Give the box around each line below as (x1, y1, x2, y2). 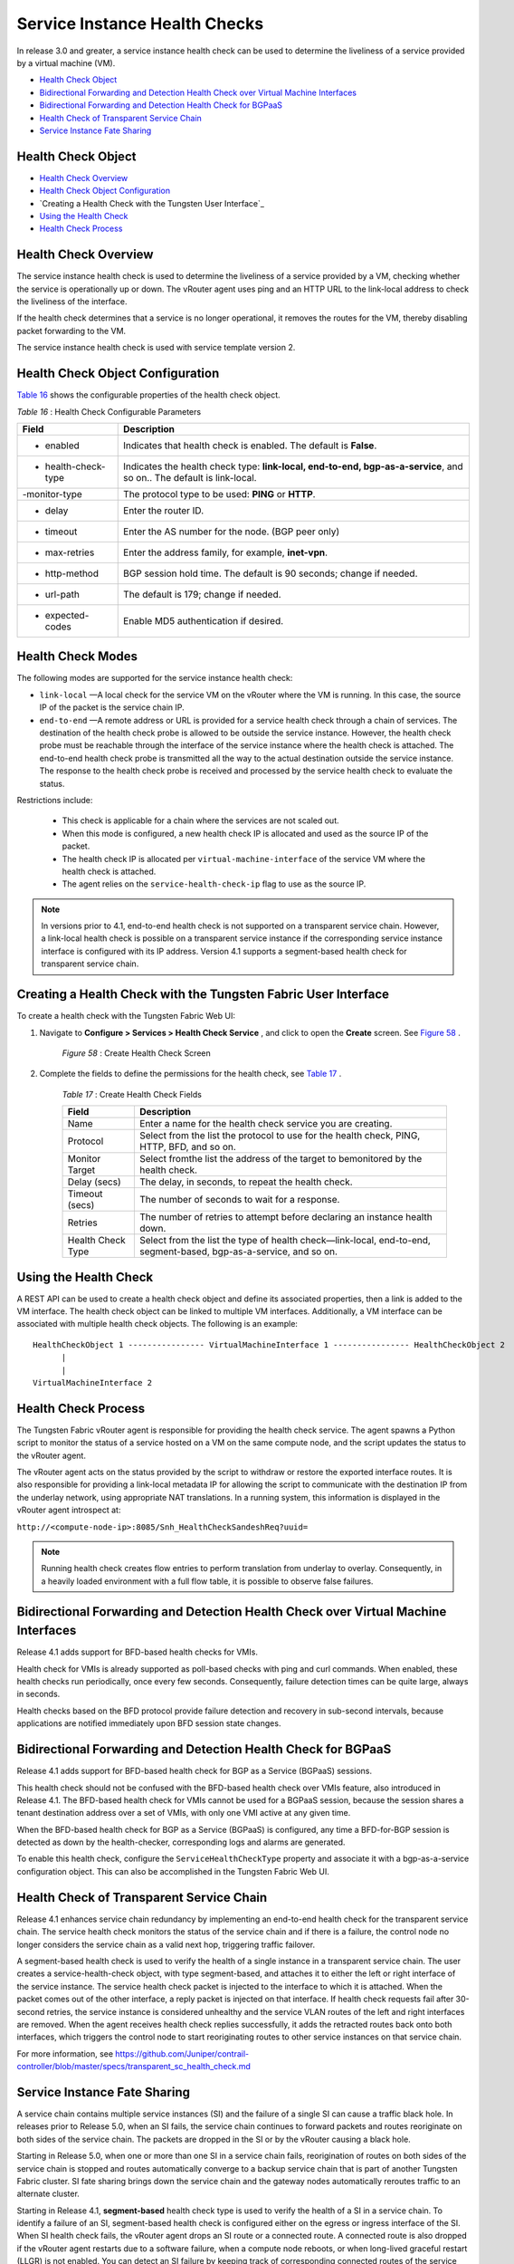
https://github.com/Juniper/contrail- (114, 2048, 249, 2059)
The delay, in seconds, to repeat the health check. (139, 1175, 353, 1188)
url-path (44, 588, 81, 600)
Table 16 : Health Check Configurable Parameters (16, 406, 202, 417)
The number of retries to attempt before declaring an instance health (139, 1211, 433, 1223)
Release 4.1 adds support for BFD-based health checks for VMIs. (16, 1646, 258, 1657)
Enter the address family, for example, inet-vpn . (123, 546, 328, 559)
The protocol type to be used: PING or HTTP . (123, 487, 316, 500)
